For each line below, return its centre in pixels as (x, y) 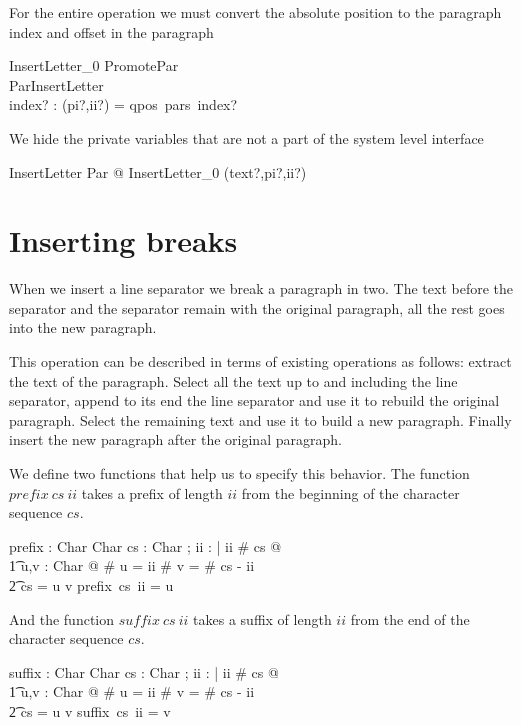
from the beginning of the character (350, 492)
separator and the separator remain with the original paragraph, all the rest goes (257, 307)
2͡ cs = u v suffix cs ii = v (90, 710)
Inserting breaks (123, 240)
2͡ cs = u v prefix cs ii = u (91, 585)
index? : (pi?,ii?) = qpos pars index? (123, 104)
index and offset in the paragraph (111, 31)
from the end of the (410, 618)
